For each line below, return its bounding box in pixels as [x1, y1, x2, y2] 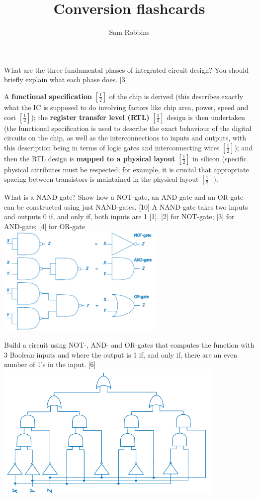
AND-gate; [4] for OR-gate [4, 221, 85, 232]
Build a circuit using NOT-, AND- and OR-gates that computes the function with [4, 340, 255, 350]
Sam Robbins [109, 27, 150, 37]
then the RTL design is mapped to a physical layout [4, 153, 175, 163]
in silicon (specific [192, 153, 247, 163]
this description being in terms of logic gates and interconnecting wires [4, 142, 220, 152]
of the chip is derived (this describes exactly [109, 91, 243, 101]
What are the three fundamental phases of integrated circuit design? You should [4, 64, 249, 75]
